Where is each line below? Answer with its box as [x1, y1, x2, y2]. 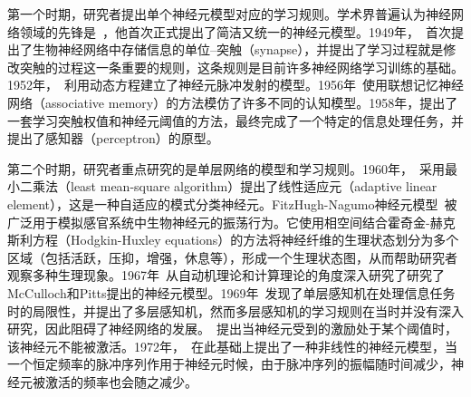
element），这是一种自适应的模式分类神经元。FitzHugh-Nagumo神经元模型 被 [7, 194, 457, 213]
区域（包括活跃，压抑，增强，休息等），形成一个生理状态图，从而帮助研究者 [7, 247, 457, 266]
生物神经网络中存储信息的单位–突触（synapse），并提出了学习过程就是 [32, 40, 444, 59]
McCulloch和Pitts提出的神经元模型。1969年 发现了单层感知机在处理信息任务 [7, 283, 456, 302]
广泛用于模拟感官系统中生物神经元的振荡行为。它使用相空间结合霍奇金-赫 [7, 212, 443, 231]
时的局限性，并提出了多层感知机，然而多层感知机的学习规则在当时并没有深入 [7, 301, 464, 320]
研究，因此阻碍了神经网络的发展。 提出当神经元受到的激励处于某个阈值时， [7, 319, 457, 338]
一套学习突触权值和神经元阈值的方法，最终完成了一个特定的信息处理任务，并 [7, 111, 464, 130]
